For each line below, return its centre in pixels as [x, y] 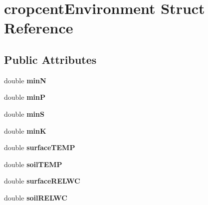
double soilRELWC [36, 197]
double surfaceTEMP [40, 147]
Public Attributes [50, 59]
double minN [25, 80]
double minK [25, 130]
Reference [39, 28]
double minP [25, 97]
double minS [24, 113]
